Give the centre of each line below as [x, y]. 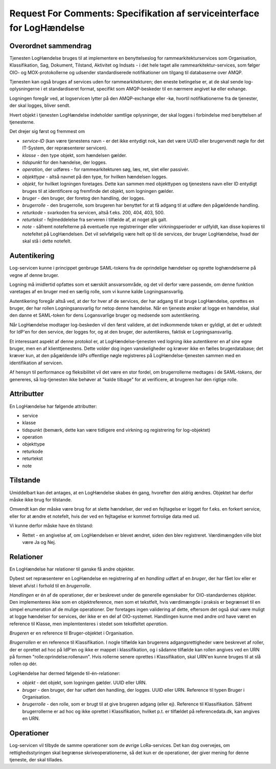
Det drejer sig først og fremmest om [47, 131]
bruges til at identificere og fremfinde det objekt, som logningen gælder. [98, 191]
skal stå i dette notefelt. [47, 241]
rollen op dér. [24, 664]
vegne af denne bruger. [34, 275]
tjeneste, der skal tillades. [36, 759]
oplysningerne [25, 89]
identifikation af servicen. [36, 363]
